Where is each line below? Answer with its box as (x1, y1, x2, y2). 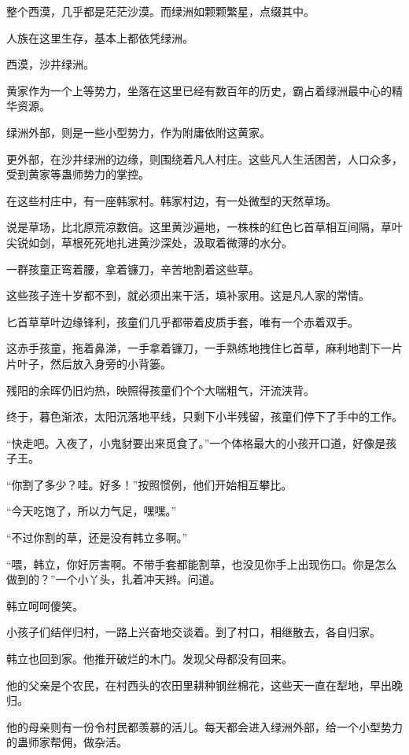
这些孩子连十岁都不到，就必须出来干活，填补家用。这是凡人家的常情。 (6, 287, 370, 304)
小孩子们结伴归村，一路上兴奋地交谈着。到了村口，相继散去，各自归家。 (6, 624, 381, 640)
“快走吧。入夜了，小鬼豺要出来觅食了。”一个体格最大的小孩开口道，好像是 (6, 434, 386, 451)
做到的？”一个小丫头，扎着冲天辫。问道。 (6, 571, 221, 587)
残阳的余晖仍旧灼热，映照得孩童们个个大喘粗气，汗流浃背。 (6, 381, 315, 398)
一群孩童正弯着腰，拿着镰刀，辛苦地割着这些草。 (6, 260, 260, 277)
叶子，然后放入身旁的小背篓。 (17, 355, 171, 371)
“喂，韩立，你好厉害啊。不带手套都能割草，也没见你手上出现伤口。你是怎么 (6, 555, 397, 572)
